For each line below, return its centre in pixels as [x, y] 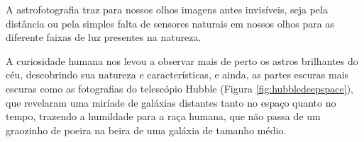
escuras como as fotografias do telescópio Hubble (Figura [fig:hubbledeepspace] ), [180, 88]
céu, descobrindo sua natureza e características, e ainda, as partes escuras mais [177, 75]
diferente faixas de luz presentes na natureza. [104, 37]
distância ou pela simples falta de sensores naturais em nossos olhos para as [170, 23]
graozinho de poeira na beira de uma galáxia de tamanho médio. [146, 130]
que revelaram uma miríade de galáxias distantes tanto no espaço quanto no [171, 102]
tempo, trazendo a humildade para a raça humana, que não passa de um [163, 116]
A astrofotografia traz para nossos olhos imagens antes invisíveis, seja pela [167, 9]
